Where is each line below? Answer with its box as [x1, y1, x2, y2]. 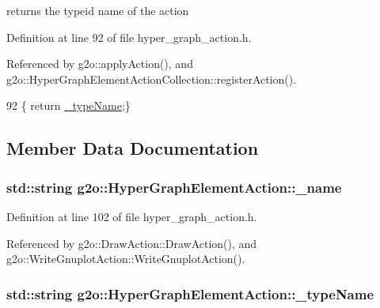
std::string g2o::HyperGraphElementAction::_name [6, 177, 342, 197]
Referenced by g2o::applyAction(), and [6, 55, 193, 72]
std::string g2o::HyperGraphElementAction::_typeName [6, 284, 374, 303]
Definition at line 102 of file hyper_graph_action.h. [6, 208, 257, 224]
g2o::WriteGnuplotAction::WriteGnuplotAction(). [6, 250, 245, 267]
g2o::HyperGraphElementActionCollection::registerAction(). [6, 70, 297, 87]
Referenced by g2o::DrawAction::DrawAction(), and [6, 235, 257, 251]
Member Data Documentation [6, 136, 259, 160]
